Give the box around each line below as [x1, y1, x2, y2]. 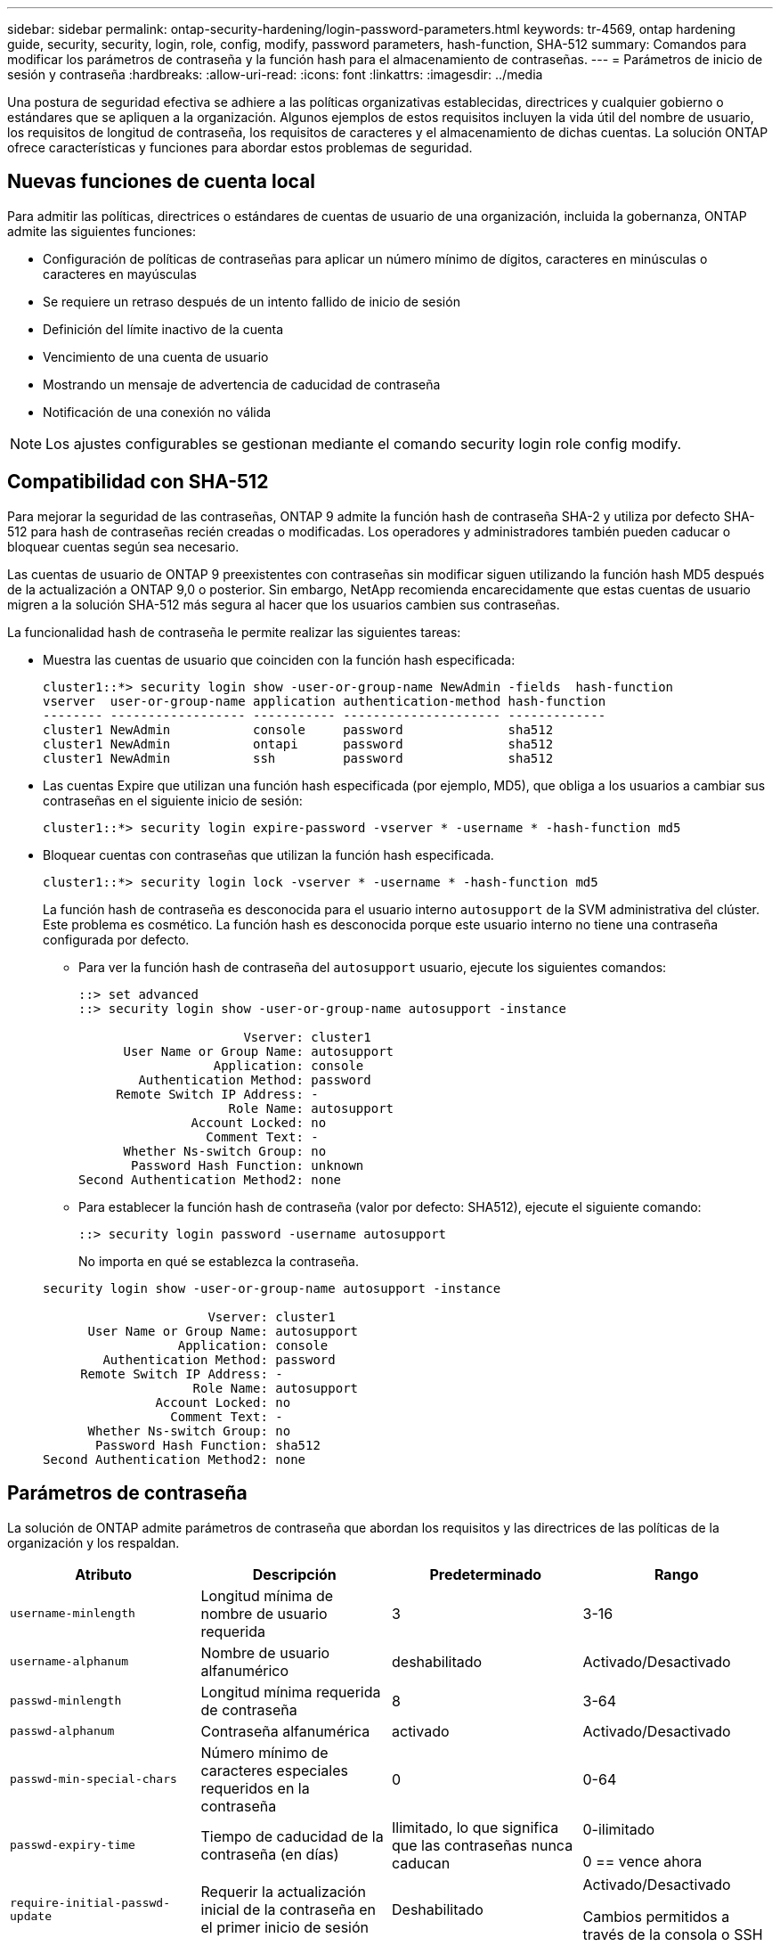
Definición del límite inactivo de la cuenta [43, 321, 284, 337]
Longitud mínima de [200, 1586, 334, 1605]
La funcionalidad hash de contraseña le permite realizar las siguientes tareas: [7, 624, 461, 640]
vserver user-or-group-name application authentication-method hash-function [43, 693, 606, 708]
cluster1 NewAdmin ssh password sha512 [43, 750, 554, 765]
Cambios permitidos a [582, 1907, 730, 1926]
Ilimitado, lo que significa [392, 1818, 559, 1836]
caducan [392, 1853, 451, 1872]
